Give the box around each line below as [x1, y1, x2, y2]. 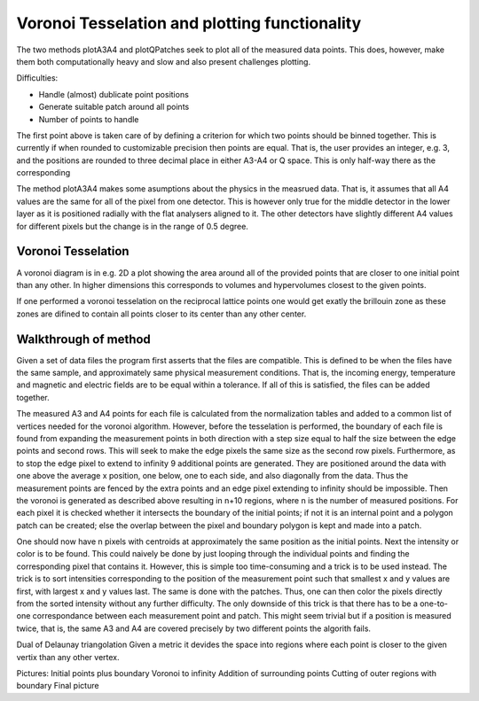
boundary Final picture [16, 681, 99, 691]
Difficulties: [16, 73, 59, 83]
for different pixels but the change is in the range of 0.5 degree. [16, 221, 248, 231]
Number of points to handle [38, 113, 139, 124]
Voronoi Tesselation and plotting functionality [16, 13, 362, 33]
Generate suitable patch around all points [38, 102, 190, 113]
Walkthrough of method [16, 331, 151, 347]
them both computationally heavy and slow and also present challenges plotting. [16, 56, 310, 66]
